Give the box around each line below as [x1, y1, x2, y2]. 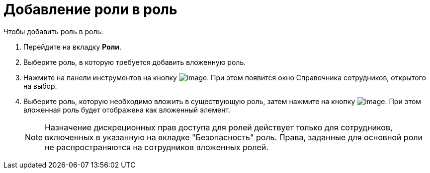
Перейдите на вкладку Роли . [23, 42, 122, 51]
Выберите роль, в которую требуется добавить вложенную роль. [23, 58, 246, 66]
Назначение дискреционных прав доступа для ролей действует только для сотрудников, [45, 122, 393, 132]
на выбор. [23, 81, 57, 90]
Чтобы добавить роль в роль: [3, 27, 103, 36]
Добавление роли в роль [3, 1, 177, 18]
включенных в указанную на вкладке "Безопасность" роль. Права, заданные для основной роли [45, 132, 423, 142]
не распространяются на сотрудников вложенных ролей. [45, 142, 268, 152]
